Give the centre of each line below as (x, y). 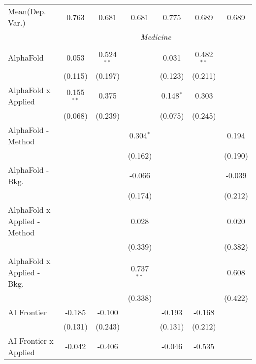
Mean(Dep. (27, 11)
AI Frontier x (31, 340)
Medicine (156, 37)
